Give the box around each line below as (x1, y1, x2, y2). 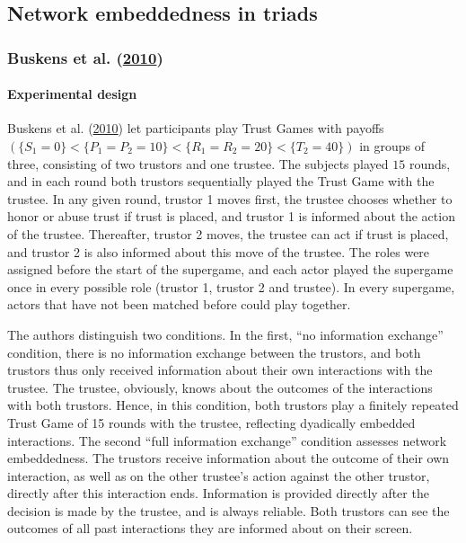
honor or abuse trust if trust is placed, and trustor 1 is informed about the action (7, 207, 455, 226)
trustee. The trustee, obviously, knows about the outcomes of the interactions (7, 378, 433, 396)
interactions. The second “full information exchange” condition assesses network (7, 431, 447, 450)
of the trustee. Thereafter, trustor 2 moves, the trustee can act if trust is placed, (7, 224, 449, 243)
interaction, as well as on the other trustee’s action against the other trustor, (7, 466, 430, 485)
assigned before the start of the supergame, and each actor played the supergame (7, 260, 453, 279)
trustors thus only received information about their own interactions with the (7, 361, 433, 379)
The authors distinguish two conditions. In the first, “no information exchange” (7, 325, 444, 343)
